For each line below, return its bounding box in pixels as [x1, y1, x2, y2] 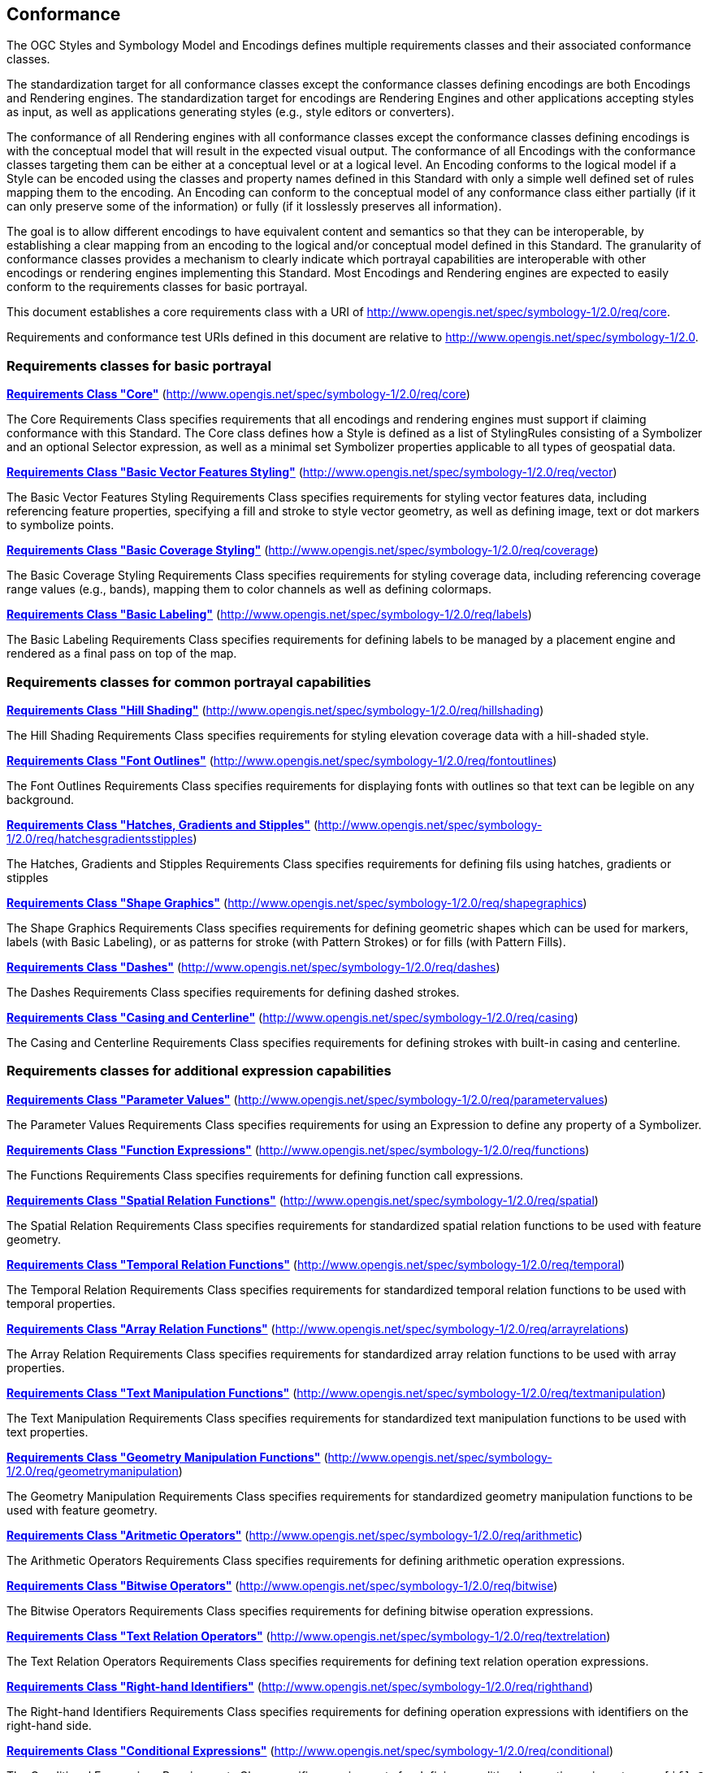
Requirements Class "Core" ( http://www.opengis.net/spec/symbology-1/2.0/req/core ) [6, 387, 470, 402]
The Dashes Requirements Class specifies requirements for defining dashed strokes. [6, 984, 460, 999]
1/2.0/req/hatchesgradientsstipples [6, 831, 193, 845]
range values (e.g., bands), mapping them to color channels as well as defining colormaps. [6, 582, 491, 597]
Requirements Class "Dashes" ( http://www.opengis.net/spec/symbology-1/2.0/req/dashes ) [6, 959, 500, 974]
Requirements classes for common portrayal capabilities [6, 673, 371, 690]
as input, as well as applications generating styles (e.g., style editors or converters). [6, 105, 455, 120]
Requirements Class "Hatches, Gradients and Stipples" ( [6, 817, 318, 832]
